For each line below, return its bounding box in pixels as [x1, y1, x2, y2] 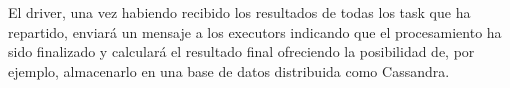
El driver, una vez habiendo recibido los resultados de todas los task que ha [8, 2, 471, 22]
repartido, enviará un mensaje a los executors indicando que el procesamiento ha [8, 21, 502, 42]
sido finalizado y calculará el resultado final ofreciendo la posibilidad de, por [8, 41, 475, 62]
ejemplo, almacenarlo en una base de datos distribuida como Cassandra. [8, 60, 450, 81]
